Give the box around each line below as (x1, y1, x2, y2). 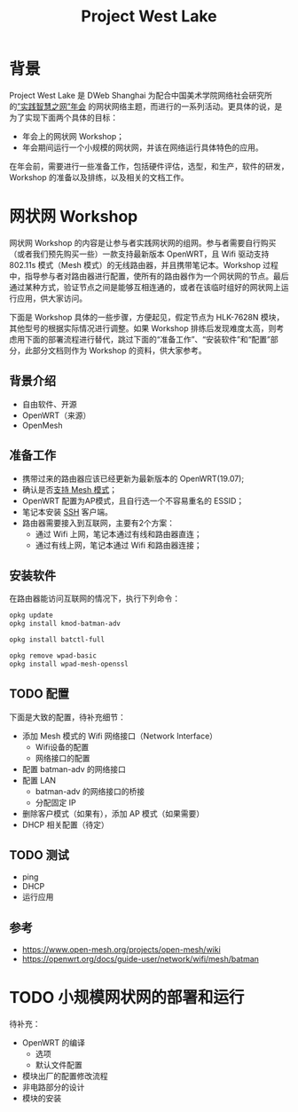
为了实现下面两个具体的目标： (9, 112, 118, 122)
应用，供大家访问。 (16, 293, 87, 304)
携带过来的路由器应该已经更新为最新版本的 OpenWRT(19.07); (21, 473, 245, 484)
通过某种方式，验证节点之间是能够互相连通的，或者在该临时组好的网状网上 (9, 281, 281, 292)
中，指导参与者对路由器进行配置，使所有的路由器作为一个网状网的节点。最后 (9, 271, 289, 281)
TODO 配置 (9, 686, 69, 702)
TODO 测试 (9, 848, 69, 863)
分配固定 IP (35, 797, 77, 808)
